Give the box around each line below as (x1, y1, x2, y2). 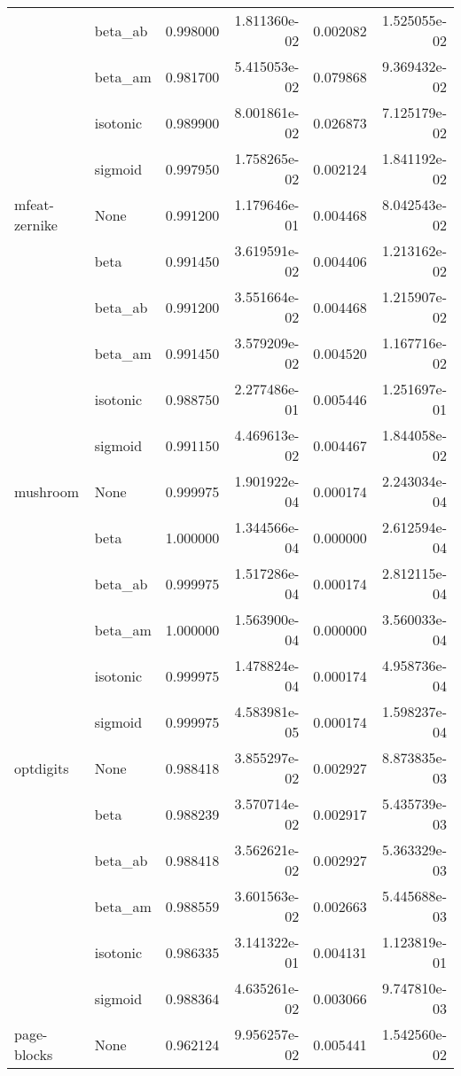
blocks (14, 1044, 53, 1064)
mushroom (14, 480, 80, 502)
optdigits (14, 757, 69, 778)
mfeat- (14, 194, 54, 214)
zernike (14, 214, 58, 235)
